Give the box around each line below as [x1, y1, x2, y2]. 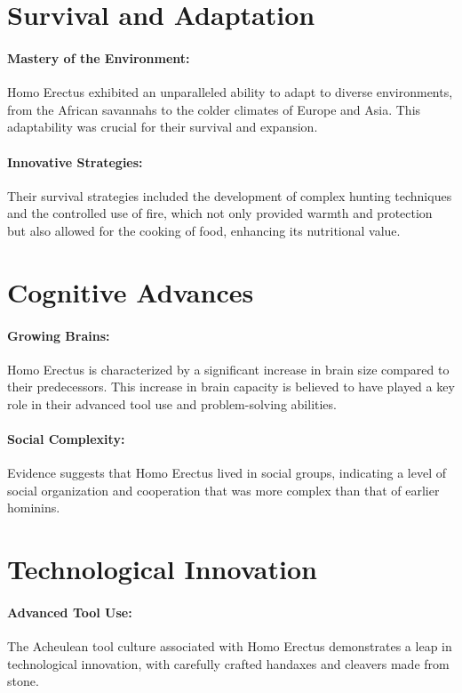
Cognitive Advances [7, 273, 254, 310]
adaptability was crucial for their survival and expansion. [7, 117, 318, 136]
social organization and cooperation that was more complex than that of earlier [7, 480, 440, 499]
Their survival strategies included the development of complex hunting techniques [7, 186, 452, 205]
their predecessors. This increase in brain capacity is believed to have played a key [7, 377, 455, 396]
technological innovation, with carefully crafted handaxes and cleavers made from [7, 654, 450, 673]
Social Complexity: [7, 430, 125, 448]
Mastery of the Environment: [7, 48, 190, 67]
